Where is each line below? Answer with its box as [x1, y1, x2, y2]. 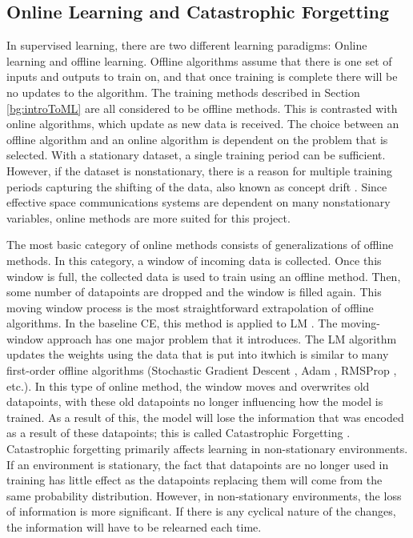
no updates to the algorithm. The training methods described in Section [6, 83, 360, 100]
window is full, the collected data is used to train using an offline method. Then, [6, 267, 401, 284]
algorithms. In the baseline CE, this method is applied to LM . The [6, 315, 338, 331]
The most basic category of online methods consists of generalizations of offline [6, 236, 394, 253]
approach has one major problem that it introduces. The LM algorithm [46, 330, 397, 347]
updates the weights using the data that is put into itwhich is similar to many [6, 346, 389, 363]
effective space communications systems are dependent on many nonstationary [6, 194, 391, 211]
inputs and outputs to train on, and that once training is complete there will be [6, 68, 398, 85]
